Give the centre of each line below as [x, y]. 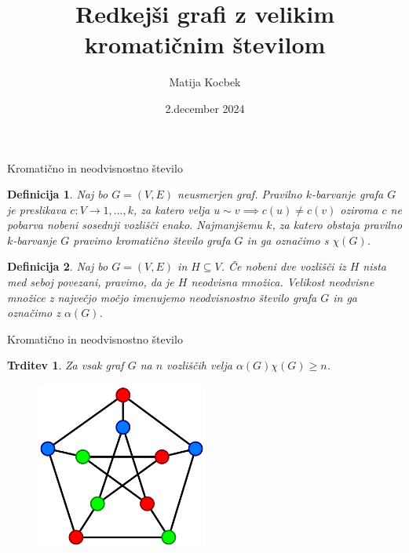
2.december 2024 [205, 108]
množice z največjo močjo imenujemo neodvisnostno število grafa [162, 297]
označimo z [34, 313]
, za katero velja [172, 209]
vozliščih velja [199, 365]
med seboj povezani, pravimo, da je [91, 282]
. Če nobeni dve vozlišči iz [283, 266]
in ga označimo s [288, 240]
